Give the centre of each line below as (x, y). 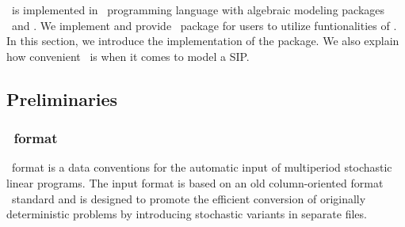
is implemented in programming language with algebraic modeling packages (198, 9)
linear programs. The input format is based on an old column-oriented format (195, 182)
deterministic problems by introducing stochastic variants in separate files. (187, 214)
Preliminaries (62, 98)
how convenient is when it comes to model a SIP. (128, 56)
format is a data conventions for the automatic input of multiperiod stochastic (202, 167)
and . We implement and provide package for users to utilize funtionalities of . (204, 25)
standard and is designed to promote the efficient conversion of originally (189, 198)
